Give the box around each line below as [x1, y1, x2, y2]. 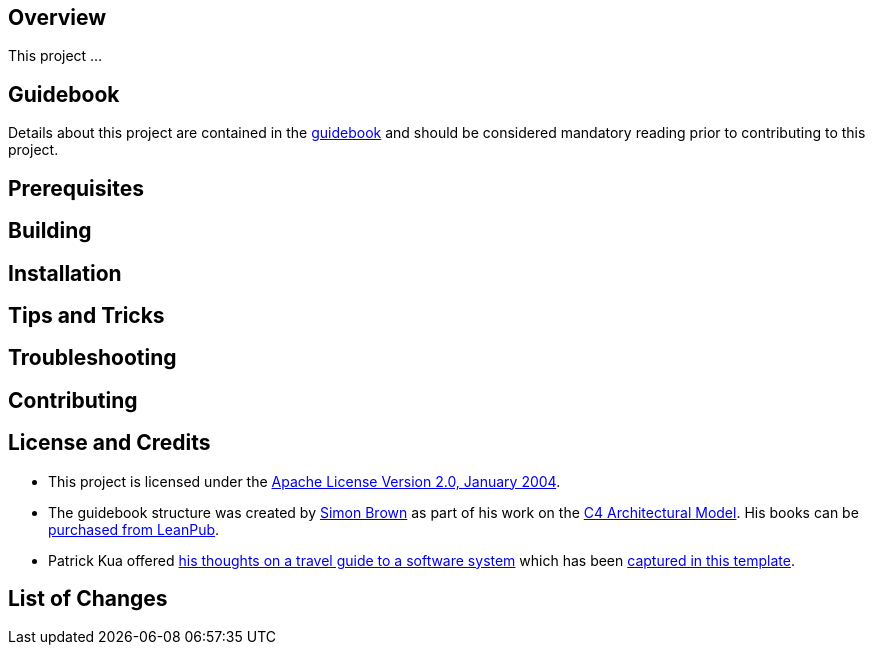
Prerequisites [8, 175, 144, 201]
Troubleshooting [8, 345, 177, 371]
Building [8, 218, 92, 244]
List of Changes [8, 586, 168, 612]
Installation [8, 260, 122, 286]
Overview [8, 5, 107, 30]
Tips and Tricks [8, 302, 165, 328]
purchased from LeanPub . [48, 520, 220, 538]
